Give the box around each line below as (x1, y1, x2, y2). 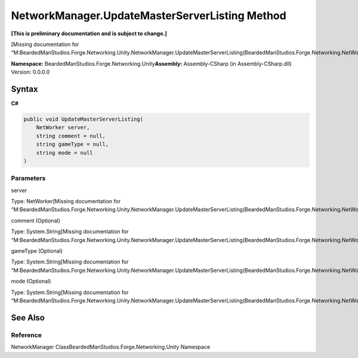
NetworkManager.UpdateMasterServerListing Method (11, 9, 286, 22)
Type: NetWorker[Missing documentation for (11, 198, 121, 205)
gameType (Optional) (11, 247, 63, 255)
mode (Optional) (11, 278, 51, 285)
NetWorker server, (36, 124, 90, 131)
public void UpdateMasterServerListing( (23, 116, 143, 123)
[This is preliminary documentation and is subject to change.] (11, 30, 167, 37)
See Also (11, 313, 45, 323)
